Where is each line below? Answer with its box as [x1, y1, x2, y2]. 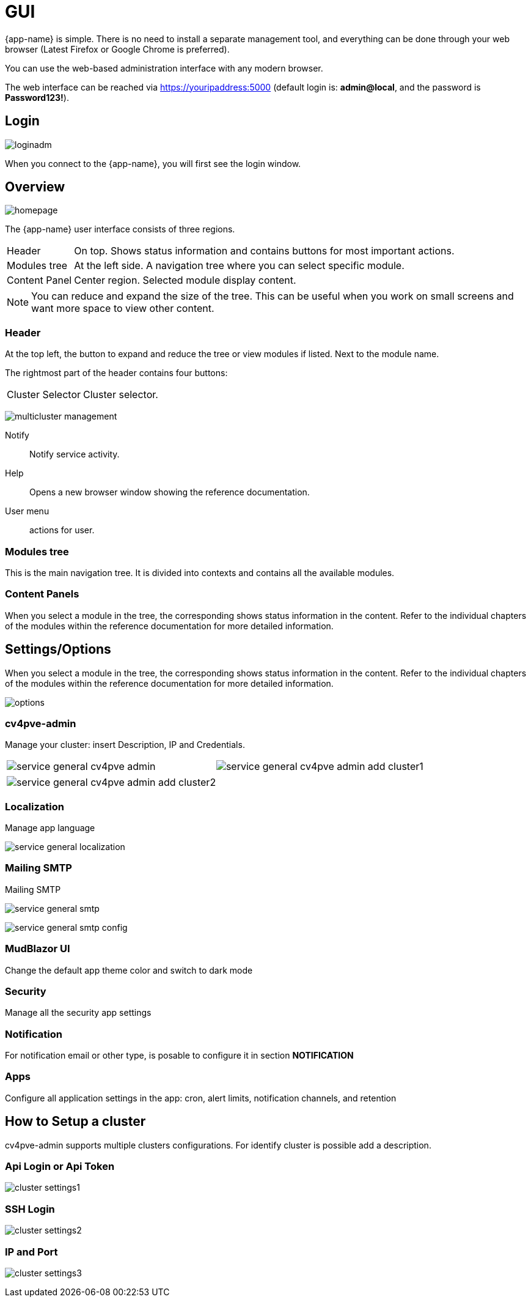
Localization [5, 800, 64, 813]
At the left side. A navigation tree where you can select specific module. [74, 259, 405, 272]
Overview [5, 179, 65, 195]
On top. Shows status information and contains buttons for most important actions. [74, 245, 455, 257]
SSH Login [5, 1202, 55, 1215]
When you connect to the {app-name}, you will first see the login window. [5, 158, 301, 169]
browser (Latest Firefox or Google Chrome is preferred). [5, 43, 230, 54]
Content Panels [5, 588, 79, 601]
